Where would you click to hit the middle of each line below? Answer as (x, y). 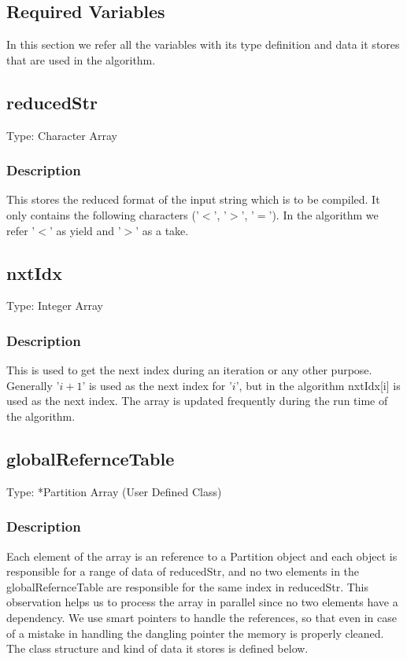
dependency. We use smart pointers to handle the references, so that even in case (202, 617)
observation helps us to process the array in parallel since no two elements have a (202, 602)
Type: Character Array (62, 135)
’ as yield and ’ (85, 230)
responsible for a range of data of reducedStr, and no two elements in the (183, 571)
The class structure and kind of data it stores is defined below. (157, 648)
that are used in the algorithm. (81, 59)
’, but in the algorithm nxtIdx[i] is (318, 385)
